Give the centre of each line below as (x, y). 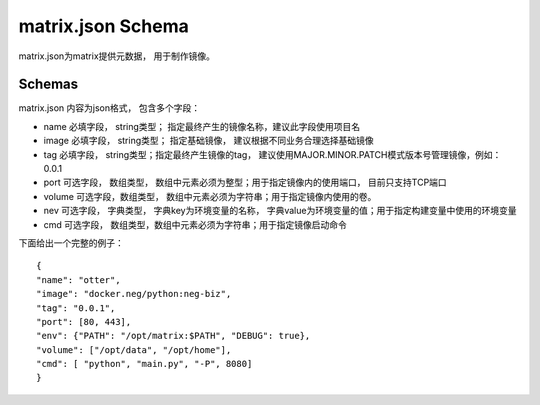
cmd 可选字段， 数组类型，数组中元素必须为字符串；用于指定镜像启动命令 (195, 224)
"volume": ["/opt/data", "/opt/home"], (134, 349)
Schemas (48, 84)
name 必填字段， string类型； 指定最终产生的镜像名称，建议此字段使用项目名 (201, 126)
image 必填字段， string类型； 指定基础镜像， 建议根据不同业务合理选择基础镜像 (208, 141)
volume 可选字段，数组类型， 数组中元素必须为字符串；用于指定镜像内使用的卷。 (210, 196)
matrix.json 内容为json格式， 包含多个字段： (109, 108)
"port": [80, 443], (84, 321)
